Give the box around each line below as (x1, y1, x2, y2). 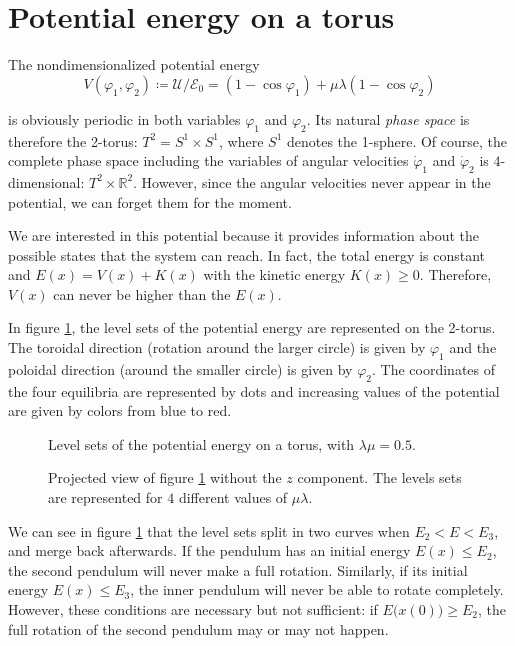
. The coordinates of (372, 358, 496, 379)
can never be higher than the (53, 283, 231, 304)
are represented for (48, 487, 163, 508)
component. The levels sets (297, 467, 462, 488)
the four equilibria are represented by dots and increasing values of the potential (8, 380, 500, 401)
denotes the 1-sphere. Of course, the (286, 130, 507, 151)
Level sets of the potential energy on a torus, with (48, 433, 355, 454)
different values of (178, 487, 288, 508)
